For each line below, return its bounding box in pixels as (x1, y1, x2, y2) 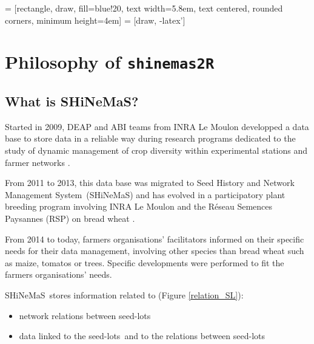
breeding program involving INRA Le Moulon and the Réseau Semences (5, 200, 273, 213)
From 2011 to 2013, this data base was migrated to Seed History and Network (5, 176, 295, 189)
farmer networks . (5, 156, 70, 168)
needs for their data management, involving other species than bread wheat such (5, 244, 304, 257)
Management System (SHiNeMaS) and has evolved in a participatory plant (5, 188, 286, 201)
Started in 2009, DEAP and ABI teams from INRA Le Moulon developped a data (5, 120, 309, 132)
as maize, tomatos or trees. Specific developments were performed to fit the (5, 256, 284, 269)
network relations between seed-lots (19, 309, 151, 322)
